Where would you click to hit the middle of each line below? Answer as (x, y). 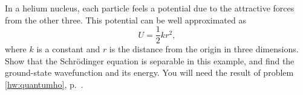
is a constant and (68, 49)
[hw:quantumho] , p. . (44, 84)
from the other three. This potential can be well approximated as (125, 20)
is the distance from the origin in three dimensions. (204, 49)
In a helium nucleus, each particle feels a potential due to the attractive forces (150, 8)
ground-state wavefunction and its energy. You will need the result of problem (149, 72)
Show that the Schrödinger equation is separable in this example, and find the (150, 60)
